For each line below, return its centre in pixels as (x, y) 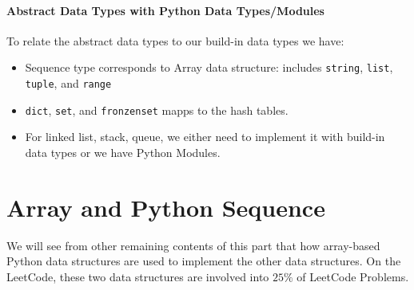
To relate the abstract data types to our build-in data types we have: (175, 40)
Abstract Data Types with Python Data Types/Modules (165, 10)
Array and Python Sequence (166, 207)
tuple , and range (68, 83)
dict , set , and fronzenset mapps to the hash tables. (157, 110)
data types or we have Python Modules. (123, 152)
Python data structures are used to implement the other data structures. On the (204, 261)
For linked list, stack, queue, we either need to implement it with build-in (205, 137)
